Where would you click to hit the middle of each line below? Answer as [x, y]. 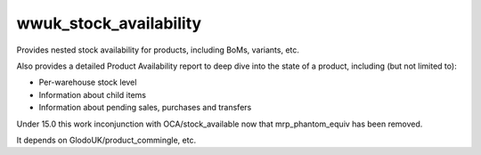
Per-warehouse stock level [88, 82]
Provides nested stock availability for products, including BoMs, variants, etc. [158, 50]
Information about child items [93, 94]
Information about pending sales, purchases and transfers [145, 108]
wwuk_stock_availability [109, 23]
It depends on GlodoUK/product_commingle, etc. [106, 140]
